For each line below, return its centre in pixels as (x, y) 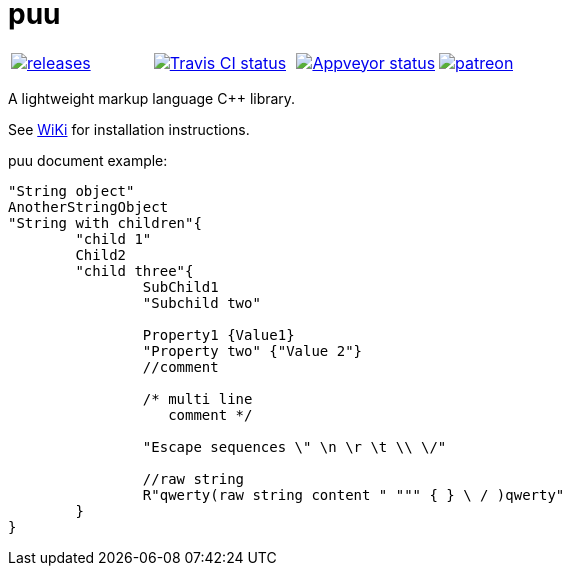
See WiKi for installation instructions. (129, 129)
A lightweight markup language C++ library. (152, 98)
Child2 (101, 254)
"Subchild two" (201, 302)
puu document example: (88, 160)
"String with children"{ (105, 222)
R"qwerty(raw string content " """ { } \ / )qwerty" (353, 494)
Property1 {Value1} (218, 334)
